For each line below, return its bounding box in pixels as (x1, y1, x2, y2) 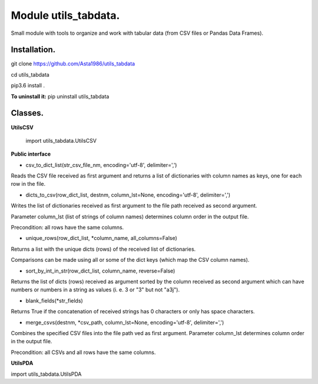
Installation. (11, 45, 56, 55)
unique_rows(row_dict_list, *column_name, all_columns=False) (25, 235, 178, 242)
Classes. (11, 108, 44, 118)
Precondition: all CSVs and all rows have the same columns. (11, 349, 156, 356)
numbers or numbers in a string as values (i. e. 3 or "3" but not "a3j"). (11, 286, 180, 293)
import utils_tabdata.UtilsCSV (25, 137, 97, 144)
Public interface (11, 150, 51, 157)
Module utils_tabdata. (11, 9, 120, 22)
